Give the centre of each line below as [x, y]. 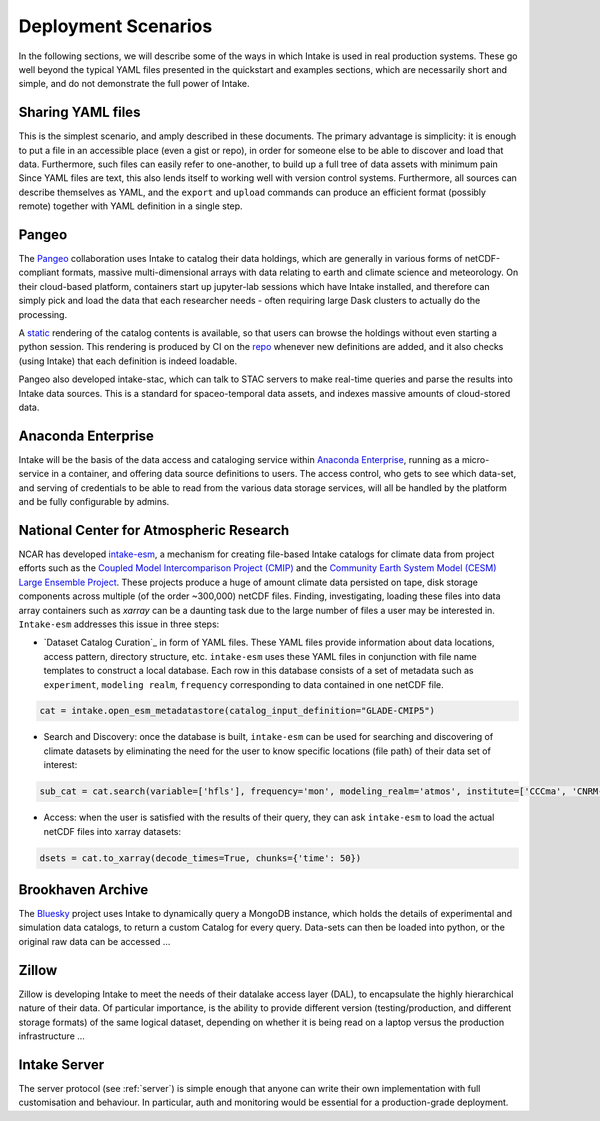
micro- [475, 459]
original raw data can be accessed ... [94, 941]
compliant [39, 272]
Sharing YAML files [79, 112]
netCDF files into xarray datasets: [112, 831]
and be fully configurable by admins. [94, 502]
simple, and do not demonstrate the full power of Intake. [134, 84]
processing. [43, 314]
